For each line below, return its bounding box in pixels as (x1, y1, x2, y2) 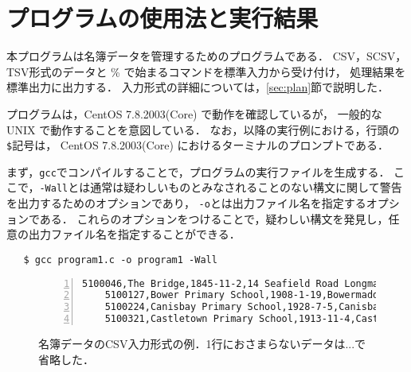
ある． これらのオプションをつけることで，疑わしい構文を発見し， (39, 210, 389, 227)
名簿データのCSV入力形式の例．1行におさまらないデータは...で (38, 335, 366, 352)
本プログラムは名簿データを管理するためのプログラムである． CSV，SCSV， (6, 48, 407, 64)
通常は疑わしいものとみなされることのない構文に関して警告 (90, 179, 402, 196)
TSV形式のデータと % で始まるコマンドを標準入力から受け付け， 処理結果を (6, 63, 406, 79)
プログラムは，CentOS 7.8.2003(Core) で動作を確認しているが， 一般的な (6, 105, 382, 122)
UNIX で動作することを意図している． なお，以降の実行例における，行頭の (6, 121, 400, 138)
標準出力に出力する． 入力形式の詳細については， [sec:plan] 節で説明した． (6, 79, 389, 95)
